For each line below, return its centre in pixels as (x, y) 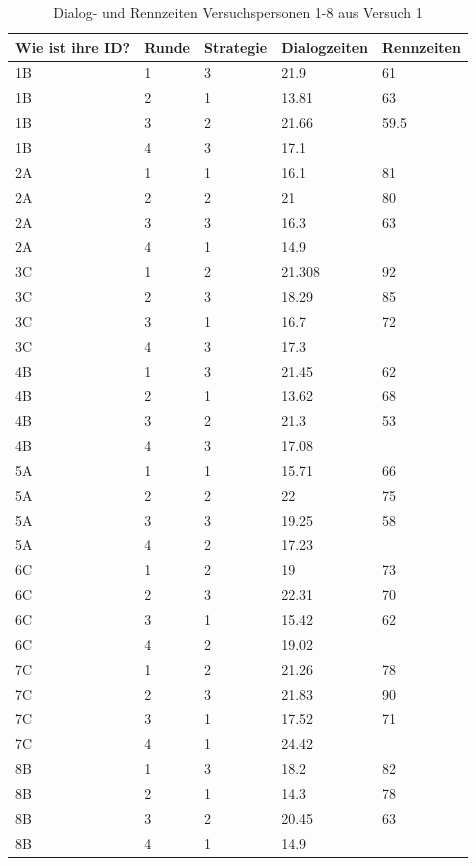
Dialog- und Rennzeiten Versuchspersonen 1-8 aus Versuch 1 (238, 12)
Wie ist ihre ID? (73, 46)
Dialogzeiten (324, 46)
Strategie (236, 46)
